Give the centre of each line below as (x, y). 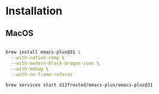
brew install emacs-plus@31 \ (43, 52)
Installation (34, 11)
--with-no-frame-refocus (42, 74)
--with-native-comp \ (38, 57)
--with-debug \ (30, 69)
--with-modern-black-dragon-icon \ (55, 63)
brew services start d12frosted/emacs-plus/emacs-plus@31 (79, 85)
